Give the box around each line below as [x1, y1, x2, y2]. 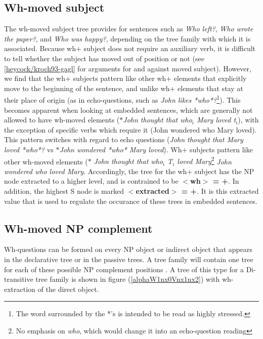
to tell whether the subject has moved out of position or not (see [4, 53, 204, 63]
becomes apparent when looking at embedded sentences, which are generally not [4, 104, 253, 115]
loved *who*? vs [4, 144, 54, 154]
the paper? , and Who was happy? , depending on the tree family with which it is [4, 33, 251, 44]
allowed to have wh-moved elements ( [4, 114, 120, 125]
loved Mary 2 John [177, 154, 232, 166]
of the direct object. [37, 283, 99, 294]
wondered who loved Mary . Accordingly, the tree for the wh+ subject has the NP [4, 165, 254, 176]
